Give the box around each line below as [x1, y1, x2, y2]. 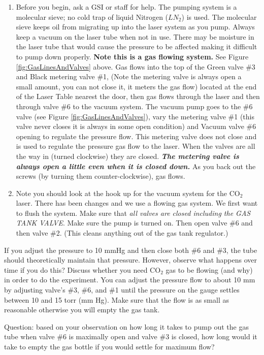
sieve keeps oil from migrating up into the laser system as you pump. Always [16, 21, 255, 32]
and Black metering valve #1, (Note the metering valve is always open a [16, 71, 242, 82]
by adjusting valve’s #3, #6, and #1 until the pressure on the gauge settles [4, 284, 240, 295]
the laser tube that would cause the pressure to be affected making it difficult [16, 41, 257, 52]
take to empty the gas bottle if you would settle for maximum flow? [4, 341, 215, 351]
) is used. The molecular [181, 11, 257, 22]
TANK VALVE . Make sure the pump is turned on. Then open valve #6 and [16, 217, 253, 228]
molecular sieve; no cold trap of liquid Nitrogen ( [16, 11, 169, 22]
